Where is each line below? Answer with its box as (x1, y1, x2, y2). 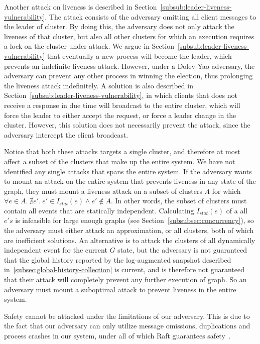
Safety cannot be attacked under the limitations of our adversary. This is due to (4, 310, 250, 321)
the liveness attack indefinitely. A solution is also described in (4, 80, 193, 90)
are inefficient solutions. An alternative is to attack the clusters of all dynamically (4, 235, 255, 245)
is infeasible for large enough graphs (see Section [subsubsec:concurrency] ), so (15, 215, 254, 225)
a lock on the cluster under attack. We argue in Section (4, 41, 174, 51)
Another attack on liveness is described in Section (4, 2, 157, 12)
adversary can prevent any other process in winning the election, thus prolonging (4, 70, 253, 81)
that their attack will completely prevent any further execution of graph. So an (4, 274, 247, 285)
